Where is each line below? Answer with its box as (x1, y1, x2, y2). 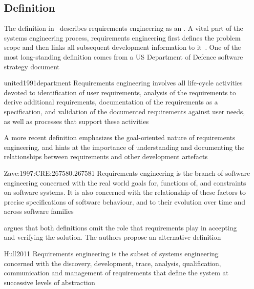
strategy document (4, 61, 60, 71)
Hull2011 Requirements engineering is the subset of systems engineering (4, 248, 219, 259)
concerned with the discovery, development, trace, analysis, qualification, (4, 258, 221, 268)
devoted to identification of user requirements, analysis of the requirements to (4, 87, 236, 97)
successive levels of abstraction (4, 277, 95, 287)
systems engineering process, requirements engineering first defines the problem (4, 32, 241, 42)
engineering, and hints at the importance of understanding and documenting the (4, 142, 245, 152)
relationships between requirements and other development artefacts (4, 151, 208, 162)
